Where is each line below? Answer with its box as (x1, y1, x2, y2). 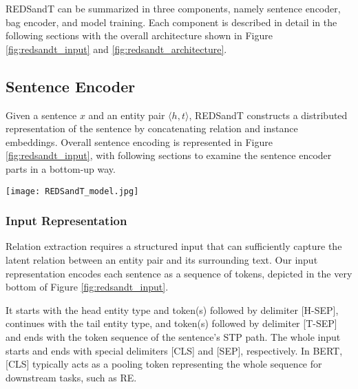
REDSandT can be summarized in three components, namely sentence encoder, (6, 1, 341, 15)
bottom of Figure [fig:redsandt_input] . (6, 280, 169, 294)
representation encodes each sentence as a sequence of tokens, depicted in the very (6, 266, 352, 280)
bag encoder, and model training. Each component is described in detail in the (6, 14, 337, 29)
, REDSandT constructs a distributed (189, 107, 348, 122)
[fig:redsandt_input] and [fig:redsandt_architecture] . (6, 41, 227, 56)
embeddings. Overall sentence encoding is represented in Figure (6, 134, 273, 149)
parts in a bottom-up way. (6, 161, 116, 176)
